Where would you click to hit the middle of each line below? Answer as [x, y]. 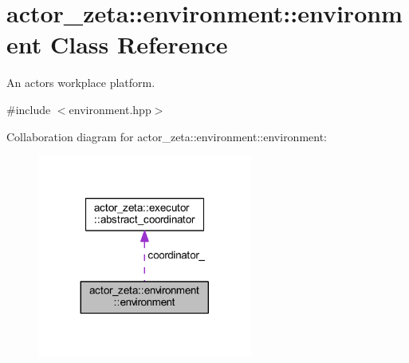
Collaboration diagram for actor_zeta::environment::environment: [167, 136]
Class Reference [139, 44]
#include [29, 109]
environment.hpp [110, 109]
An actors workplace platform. [81, 83]
